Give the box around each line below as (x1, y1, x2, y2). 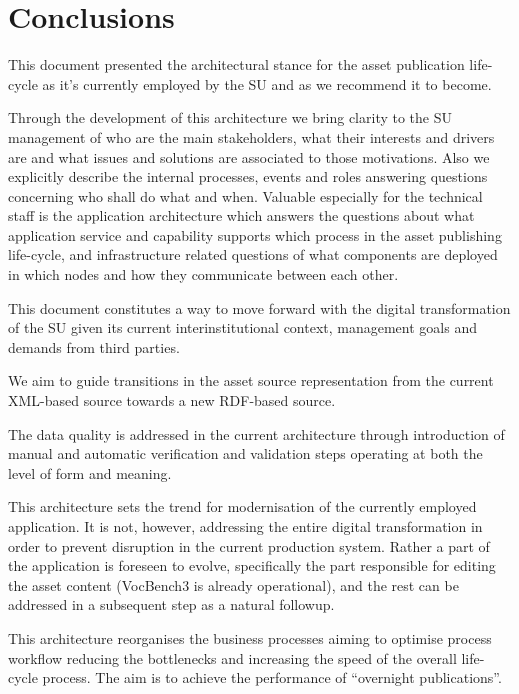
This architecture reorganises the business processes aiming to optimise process (8, 627, 492, 648)
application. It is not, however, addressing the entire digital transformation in (8, 516, 483, 536)
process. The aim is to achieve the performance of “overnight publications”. (42, 667, 502, 688)
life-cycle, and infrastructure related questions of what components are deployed (8, 244, 498, 265)
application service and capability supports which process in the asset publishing (8, 224, 502, 245)
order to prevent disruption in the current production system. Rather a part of (8, 535, 490, 556)
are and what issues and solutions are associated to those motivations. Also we (8, 146, 490, 167)
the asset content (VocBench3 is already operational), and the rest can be (8, 574, 459, 595)
